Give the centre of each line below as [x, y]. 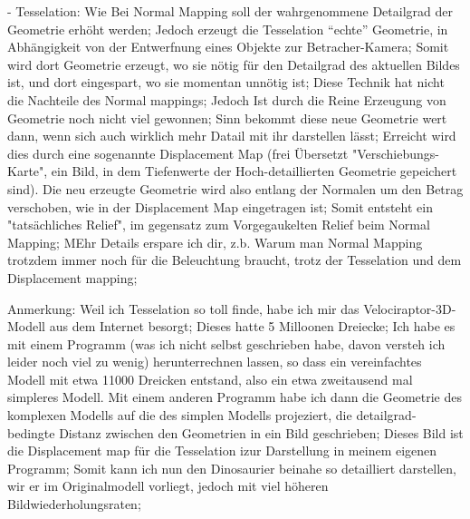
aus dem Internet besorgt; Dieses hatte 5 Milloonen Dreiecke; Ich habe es [252, 326]
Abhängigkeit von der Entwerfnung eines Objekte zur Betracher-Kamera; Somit [228, 47]
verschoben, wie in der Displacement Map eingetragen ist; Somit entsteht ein [220, 206]
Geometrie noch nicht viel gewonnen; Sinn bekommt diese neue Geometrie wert [227, 118]
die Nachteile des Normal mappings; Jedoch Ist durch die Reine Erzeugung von [227, 99]
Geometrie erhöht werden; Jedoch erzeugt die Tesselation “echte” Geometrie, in [228, 29]
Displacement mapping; [72, 277]
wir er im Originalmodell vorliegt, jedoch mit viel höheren [168, 486]
